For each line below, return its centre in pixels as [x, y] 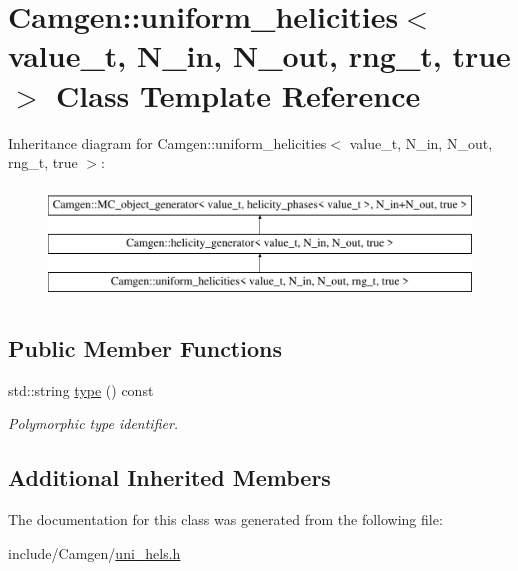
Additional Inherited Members [169, 477]
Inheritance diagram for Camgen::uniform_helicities [167, 142]
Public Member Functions [145, 348]
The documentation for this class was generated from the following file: [225, 519]
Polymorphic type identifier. [93, 423]
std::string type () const [81, 389]
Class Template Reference [238, 94]
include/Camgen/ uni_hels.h [94, 552]
